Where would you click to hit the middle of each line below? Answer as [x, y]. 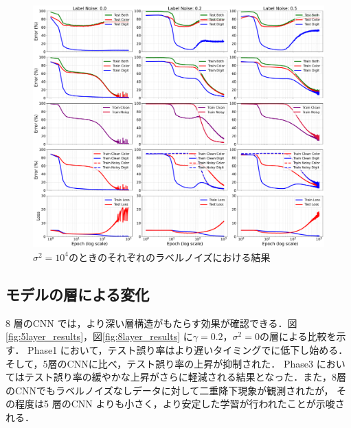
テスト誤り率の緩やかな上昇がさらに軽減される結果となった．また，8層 [185, 377]
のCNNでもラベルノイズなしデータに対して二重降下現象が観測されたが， [170, 390]
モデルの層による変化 [78, 294]
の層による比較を [298, 336]
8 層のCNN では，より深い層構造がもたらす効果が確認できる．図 [151, 323]
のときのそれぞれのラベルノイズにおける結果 [170, 257]
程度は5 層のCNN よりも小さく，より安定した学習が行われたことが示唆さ [180, 404]
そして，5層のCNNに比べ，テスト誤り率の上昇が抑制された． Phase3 [159, 363]
